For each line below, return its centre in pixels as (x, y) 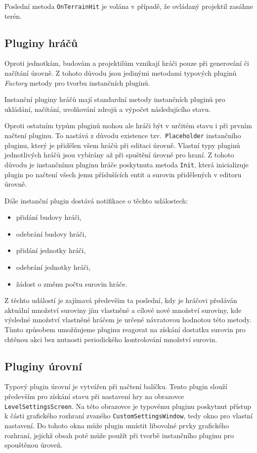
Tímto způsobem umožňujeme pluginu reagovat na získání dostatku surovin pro (125, 329)
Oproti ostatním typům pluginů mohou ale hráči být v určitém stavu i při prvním (128, 126)
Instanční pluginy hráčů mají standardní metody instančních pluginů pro (115, 99)
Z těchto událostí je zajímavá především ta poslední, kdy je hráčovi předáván (121, 300)
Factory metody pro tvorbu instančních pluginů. (77, 82)
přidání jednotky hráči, (51, 250)
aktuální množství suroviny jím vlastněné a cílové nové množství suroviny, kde (123, 310)
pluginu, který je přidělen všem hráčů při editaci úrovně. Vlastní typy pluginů (122, 145)
